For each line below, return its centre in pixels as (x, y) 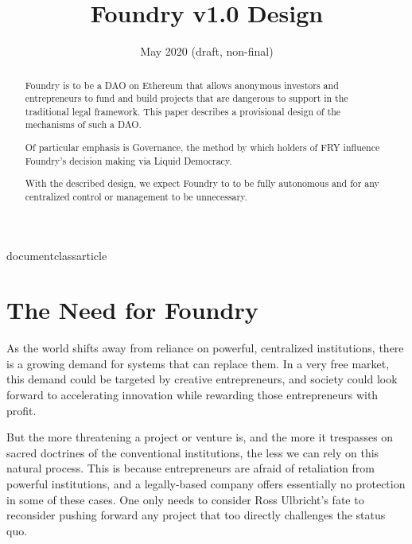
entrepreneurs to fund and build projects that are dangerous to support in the (187, 98)
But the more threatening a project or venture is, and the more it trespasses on (200, 437)
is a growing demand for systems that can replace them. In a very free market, (198, 363)
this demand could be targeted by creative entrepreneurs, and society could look (202, 379)
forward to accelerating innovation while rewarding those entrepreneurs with (192, 395)
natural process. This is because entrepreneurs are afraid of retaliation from (190, 468)
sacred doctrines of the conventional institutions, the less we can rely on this (193, 452)
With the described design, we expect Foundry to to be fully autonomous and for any (202, 183)
